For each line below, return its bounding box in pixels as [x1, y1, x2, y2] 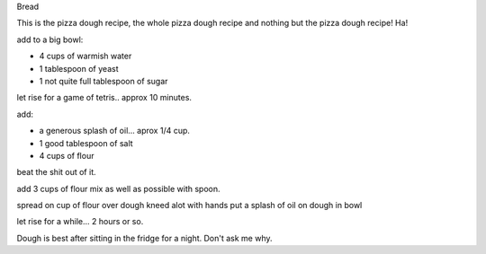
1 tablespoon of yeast [39, 63, 119, 74]
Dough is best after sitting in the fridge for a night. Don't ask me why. [16, 232, 274, 243]
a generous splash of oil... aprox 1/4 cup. [39, 126, 191, 136]
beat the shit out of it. [16, 167, 96, 178]
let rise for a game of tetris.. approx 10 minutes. [16, 92, 193, 103]
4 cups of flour [39, 150, 94, 161]
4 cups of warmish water [39, 50, 132, 62]
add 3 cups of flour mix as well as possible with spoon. [16, 183, 220, 194]
